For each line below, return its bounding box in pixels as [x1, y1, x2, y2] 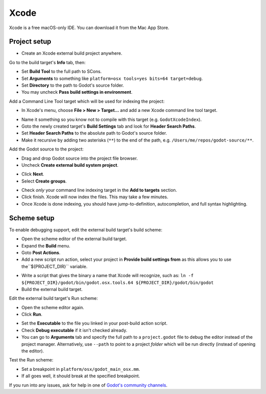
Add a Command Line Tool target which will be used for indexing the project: [9, 98, 165, 104]
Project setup [9, 37, 52, 46]
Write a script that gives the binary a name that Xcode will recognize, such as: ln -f [21, 273, 194, 279]
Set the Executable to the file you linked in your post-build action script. [21, 321, 167, 326]
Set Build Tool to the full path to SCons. [21, 69, 102, 74]
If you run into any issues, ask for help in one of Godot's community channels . [9, 382, 167, 388]
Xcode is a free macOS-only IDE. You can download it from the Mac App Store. [9, 25, 169, 31]
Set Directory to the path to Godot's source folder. [21, 82, 124, 88]
